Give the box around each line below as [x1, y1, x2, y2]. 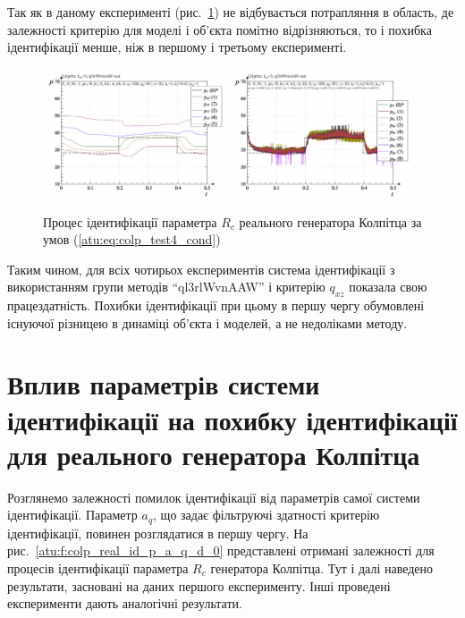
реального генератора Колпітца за [239, 212, 422, 231]
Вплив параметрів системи [7, 366, 320, 402]
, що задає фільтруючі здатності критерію [153, 505, 380, 524]
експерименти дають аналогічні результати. [7, 594, 242, 613]
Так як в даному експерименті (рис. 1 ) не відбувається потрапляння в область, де [7, 3, 454, 21]
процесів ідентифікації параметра [7, 559, 189, 577]
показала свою [349, 277, 427, 296]
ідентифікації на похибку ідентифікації [7, 401, 458, 437]
